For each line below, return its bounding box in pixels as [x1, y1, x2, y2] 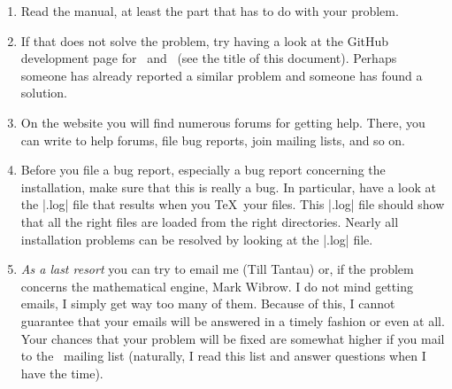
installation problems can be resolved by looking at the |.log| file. [20, 230, 373, 248]
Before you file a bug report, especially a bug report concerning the [20, 160, 386, 179]
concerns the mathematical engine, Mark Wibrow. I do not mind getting [20, 276, 413, 295]
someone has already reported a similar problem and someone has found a [20, 66, 423, 84]
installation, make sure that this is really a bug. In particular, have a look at [20, 177, 436, 196]
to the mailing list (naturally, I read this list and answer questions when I [20, 346, 426, 365]
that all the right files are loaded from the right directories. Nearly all [20, 212, 399, 230]
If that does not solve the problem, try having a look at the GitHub [20, 31, 389, 50]
